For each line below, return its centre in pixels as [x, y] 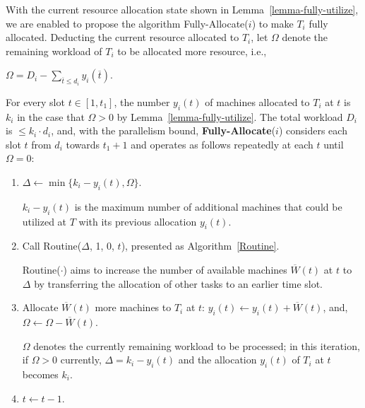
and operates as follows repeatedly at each [222, 144]
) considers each [313, 130]
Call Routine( [52, 246]
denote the [305, 37]
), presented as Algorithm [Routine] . [200, 246]
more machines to [133, 307]
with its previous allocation [138, 221]
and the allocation [217, 360]
